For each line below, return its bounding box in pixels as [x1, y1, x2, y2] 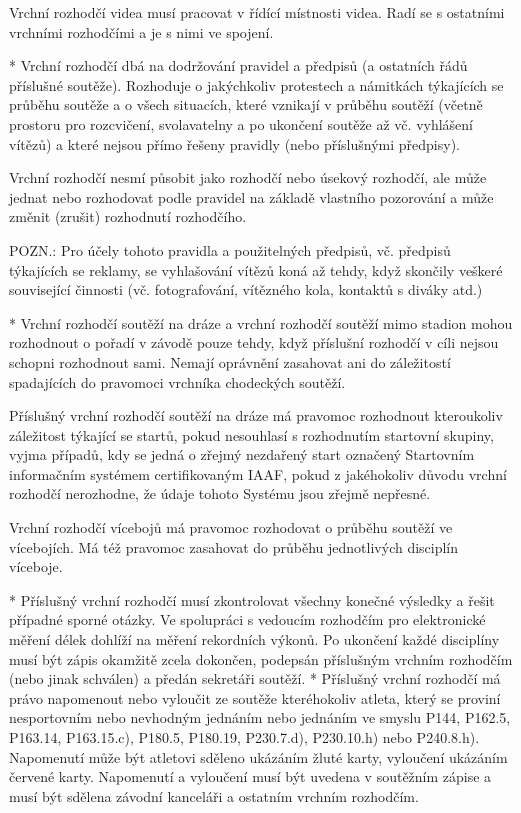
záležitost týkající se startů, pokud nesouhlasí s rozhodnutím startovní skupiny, [9, 424, 494, 445]
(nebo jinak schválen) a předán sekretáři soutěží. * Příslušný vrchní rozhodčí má [9, 668, 501, 689]
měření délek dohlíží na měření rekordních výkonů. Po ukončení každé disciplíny [9, 629, 500, 650]
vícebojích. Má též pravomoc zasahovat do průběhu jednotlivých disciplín [9, 536, 459, 557]
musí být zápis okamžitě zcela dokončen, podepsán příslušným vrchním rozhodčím [9, 648, 513, 669]
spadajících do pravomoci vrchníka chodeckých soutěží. [9, 371, 346, 392]
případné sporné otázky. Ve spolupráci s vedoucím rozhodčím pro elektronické [9, 609, 486, 630]
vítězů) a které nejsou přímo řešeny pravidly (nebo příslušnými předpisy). [9, 133, 460, 154]
